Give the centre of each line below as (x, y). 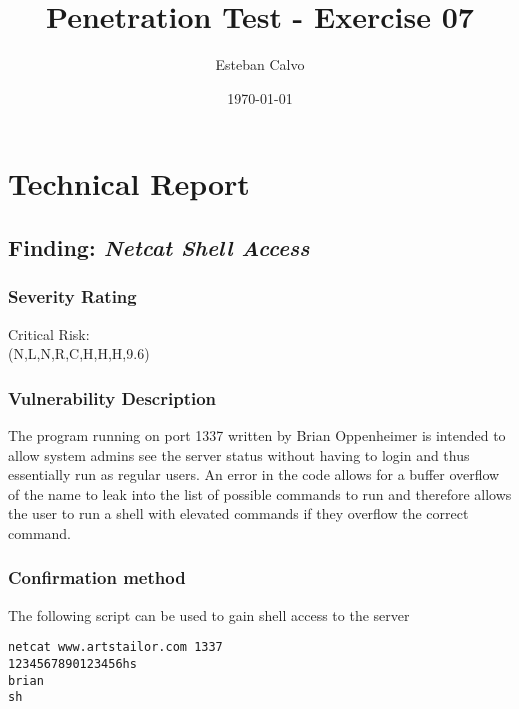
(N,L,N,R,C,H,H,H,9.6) (79, 353)
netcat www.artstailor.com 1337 (115, 647)
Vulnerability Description (112, 397)
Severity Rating (72, 296)
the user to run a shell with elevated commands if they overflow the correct (238, 513)
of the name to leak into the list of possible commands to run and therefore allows (260, 493)
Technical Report (129, 183)
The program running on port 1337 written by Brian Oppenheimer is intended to (257, 434)
